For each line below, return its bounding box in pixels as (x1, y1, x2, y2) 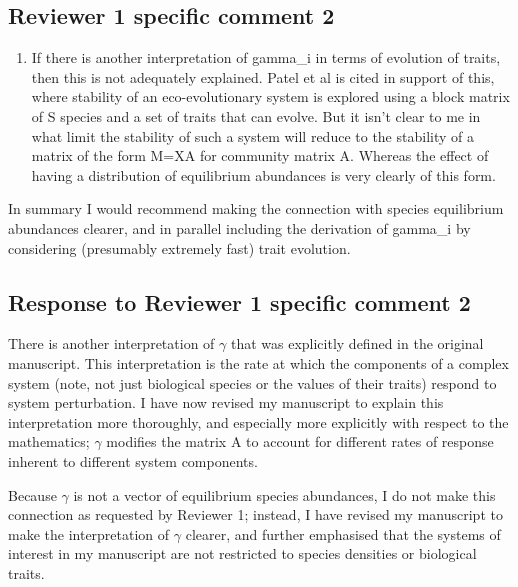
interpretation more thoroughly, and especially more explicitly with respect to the (8, 411, 509, 432)
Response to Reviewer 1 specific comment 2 (8, 286, 471, 317)
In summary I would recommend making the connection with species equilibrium (8, 198, 504, 219)
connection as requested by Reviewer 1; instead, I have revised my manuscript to (8, 504, 503, 525)
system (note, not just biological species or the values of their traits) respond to (8, 372, 497, 393)
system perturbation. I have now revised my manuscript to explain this (8, 392, 444, 413)
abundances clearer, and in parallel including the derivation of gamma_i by (8, 217, 471, 238)
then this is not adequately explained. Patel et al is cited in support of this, (31, 66, 495, 87)
